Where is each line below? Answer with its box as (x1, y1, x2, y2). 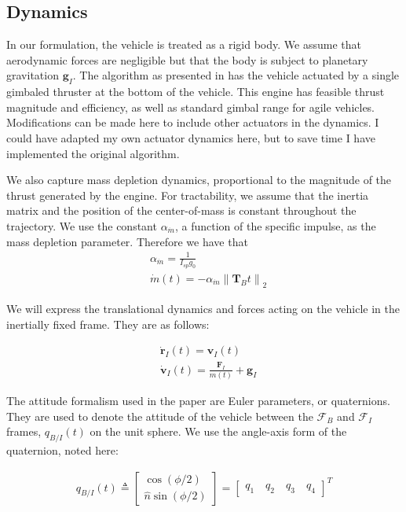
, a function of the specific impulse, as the (174, 217, 376, 234)
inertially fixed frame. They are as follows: (6, 315, 210, 332)
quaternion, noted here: (6, 441, 119, 458)
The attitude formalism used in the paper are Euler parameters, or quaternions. (6, 392, 390, 408)
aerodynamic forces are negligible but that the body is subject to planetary (6, 51, 368, 68)
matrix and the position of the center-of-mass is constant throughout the (6, 202, 357, 219)
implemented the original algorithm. (6, 145, 180, 161)
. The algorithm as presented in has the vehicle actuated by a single (72, 67, 400, 83)
